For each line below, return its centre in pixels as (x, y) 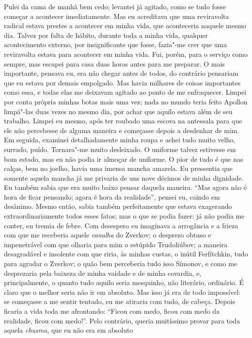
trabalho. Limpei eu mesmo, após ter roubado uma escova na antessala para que (123, 121)
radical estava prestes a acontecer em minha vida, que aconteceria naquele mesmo (125, 25)
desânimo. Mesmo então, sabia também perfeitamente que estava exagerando (118, 206)
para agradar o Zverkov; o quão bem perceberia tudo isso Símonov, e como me (121, 263)
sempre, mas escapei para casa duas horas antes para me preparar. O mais (114, 63)
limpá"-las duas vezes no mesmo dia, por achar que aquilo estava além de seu (118, 111)
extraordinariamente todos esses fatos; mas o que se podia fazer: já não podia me (124, 216)
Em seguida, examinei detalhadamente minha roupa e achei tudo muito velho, (120, 140)
